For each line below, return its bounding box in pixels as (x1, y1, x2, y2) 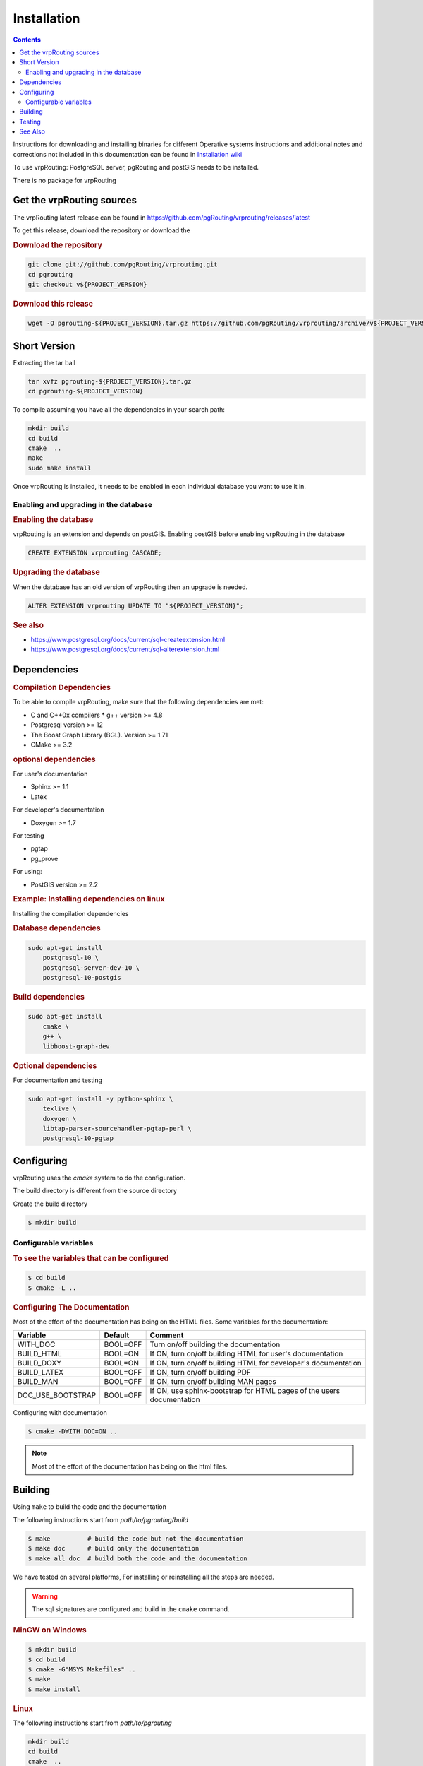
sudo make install (27, 463, 92, 472)
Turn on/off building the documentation (149, 1339, 281, 1349)
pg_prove (30, 854, 59, 863)
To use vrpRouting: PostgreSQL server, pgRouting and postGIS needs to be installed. (13, 163, 259, 172)
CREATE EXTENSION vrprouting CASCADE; (27, 549, 162, 557)
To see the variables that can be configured (13, 1253, 169, 1263)
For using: (13, 867, 42, 876)
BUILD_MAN (17, 1377, 59, 1387)
